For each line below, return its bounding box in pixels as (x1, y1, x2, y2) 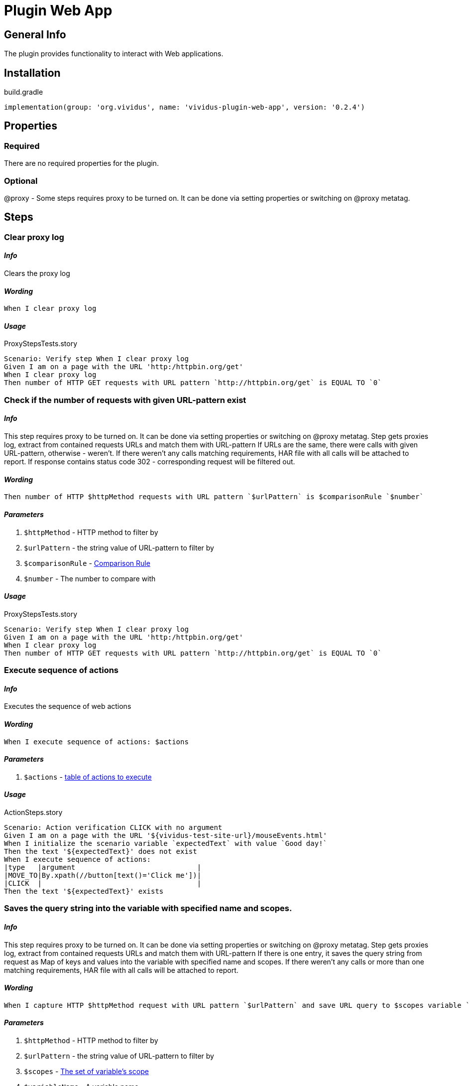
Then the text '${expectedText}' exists (4, 887, 164, 895)
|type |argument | (4, 863, 202, 871)
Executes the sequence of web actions (4, 702, 131, 711)
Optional (4, 175, 38, 186)
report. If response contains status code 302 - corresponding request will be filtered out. (4, 457, 295, 466)
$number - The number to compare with (24, 574, 156, 583)
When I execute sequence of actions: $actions (4, 737, 189, 746)
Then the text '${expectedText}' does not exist (4, 847, 197, 855)
